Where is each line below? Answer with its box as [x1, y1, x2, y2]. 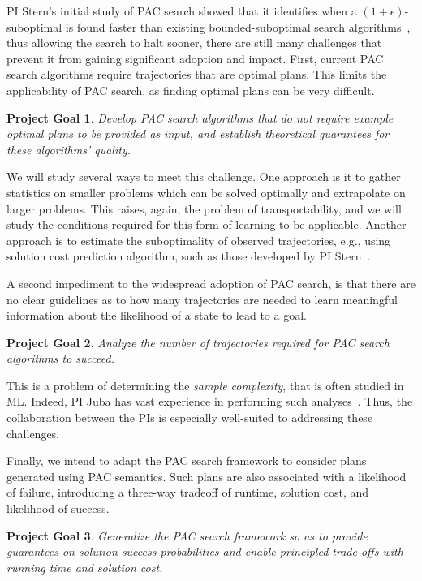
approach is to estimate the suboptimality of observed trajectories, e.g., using [6, 231, 391, 248]
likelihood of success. [6, 500, 110, 517]
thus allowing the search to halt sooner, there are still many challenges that [6, 34, 382, 51]
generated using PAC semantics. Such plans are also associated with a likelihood [6, 467, 407, 484]
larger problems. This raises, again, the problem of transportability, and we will [6, 200, 402, 217]
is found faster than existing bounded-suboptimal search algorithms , [65, 18, 411, 35]
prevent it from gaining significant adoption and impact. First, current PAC [6, 49, 384, 67]
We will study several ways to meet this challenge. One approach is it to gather [6, 168, 401, 185]
